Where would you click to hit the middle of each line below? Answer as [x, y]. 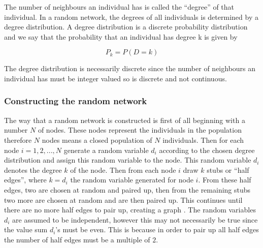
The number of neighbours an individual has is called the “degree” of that [119, 7]
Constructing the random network [76, 101]
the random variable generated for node [132, 180]
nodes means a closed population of [97, 139]
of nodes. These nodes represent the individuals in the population [140, 130]
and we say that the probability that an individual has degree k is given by [121, 36]
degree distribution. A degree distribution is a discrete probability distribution [126, 27]
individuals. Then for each [203, 139]
